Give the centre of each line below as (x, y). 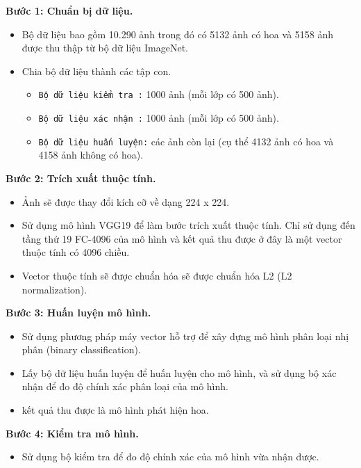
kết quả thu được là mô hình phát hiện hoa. (115, 410)
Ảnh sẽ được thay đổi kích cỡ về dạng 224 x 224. (126, 201)
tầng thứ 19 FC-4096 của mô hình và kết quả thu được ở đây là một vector (182, 238)
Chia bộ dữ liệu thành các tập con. (96, 71)
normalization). (54, 289)
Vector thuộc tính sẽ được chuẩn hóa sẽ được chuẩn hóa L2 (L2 (157, 275)
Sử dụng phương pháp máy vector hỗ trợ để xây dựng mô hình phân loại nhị (185, 336)
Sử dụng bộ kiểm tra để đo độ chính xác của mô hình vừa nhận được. (170, 457)
